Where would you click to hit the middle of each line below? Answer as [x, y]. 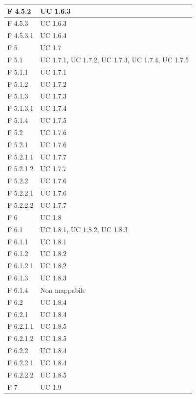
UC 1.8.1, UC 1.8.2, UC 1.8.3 [84, 229]
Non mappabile [63, 289]
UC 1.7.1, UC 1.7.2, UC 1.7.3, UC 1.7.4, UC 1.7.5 [114, 59]
